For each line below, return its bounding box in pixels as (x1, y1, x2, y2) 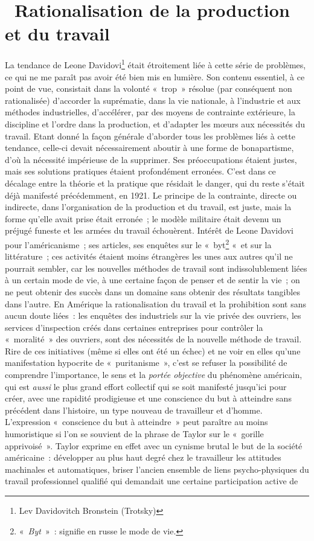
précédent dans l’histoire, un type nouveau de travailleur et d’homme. (5, 403, 263, 416)
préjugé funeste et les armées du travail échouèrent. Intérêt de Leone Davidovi (5, 224, 293, 237)
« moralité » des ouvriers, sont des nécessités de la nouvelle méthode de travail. (5, 333, 302, 345)
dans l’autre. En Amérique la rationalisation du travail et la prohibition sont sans (5, 297, 306, 310)
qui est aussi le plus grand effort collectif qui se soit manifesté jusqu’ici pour (5, 380, 287, 392)
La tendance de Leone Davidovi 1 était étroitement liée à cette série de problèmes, (5, 57, 306, 71)
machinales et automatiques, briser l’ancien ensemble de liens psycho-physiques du (5, 463, 309, 475)
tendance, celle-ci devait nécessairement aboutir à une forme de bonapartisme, (5, 141, 294, 154)
